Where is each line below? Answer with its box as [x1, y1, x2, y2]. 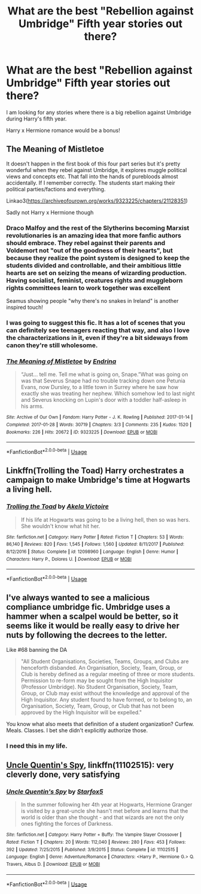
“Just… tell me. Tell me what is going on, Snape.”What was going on [20, 371, 188, 378]
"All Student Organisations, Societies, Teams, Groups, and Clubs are [20, 658, 189, 665]
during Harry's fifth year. [6, 115, 67, 122]
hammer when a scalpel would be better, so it [6, 612, 178, 622]
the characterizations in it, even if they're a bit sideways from [6, 333, 188, 342]
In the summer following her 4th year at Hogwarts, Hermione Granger [20, 801, 193, 808]
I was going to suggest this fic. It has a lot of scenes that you [6, 318, 185, 327]
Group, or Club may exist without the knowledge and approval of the [20, 690, 190, 697]
